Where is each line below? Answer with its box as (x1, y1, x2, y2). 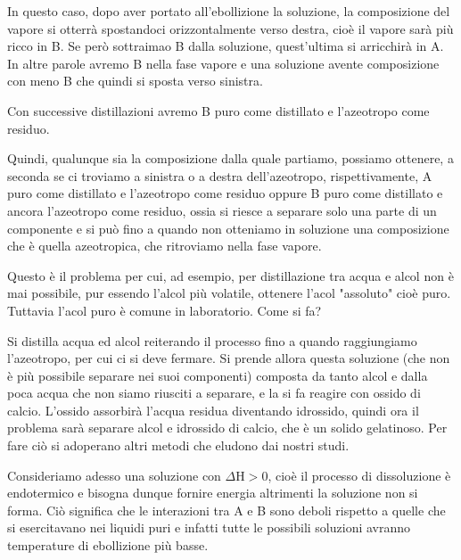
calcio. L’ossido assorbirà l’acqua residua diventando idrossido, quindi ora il (7, 400, 419, 419)
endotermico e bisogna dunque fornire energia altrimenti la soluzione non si (7, 483, 418, 502)
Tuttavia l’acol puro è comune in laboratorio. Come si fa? (7, 301, 322, 319)
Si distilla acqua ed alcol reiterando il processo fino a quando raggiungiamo (7, 331, 417, 350)
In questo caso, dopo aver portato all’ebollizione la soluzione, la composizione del (7, 2, 450, 20)
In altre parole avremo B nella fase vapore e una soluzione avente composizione (7, 54, 440, 72)
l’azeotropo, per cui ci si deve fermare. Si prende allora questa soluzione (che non (7, 349, 450, 367)
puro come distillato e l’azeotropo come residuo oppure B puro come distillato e (7, 184, 443, 202)
